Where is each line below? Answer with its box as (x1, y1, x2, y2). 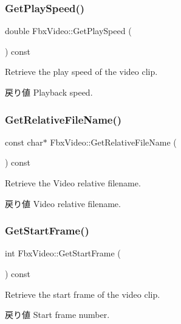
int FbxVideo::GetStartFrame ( (5, 247, 121, 259)
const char (5, 135, 43, 148)
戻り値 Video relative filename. (5, 197, 121, 210)
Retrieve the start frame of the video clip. (5, 287, 160, 300)
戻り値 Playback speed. (5, 86, 93, 98)
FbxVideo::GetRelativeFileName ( (50, 135, 177, 148)
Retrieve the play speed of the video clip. (5, 65, 158, 78)
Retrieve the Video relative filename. (5, 177, 141, 189)
